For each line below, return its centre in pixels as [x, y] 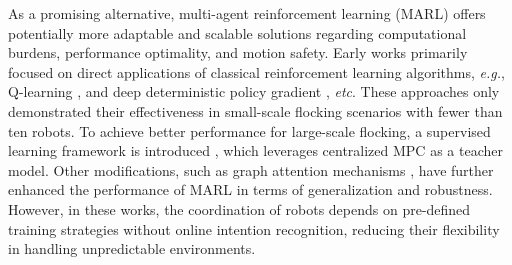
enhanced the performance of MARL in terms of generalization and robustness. [250, 189]
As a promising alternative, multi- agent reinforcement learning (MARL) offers [247, 13]
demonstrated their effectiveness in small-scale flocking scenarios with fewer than [255, 110]
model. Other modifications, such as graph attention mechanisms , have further [251, 169]
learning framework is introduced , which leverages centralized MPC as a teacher [255, 150]
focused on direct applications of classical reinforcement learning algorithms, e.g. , [256, 71]
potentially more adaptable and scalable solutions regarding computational [237, 32]
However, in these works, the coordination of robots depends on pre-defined [239, 208]
